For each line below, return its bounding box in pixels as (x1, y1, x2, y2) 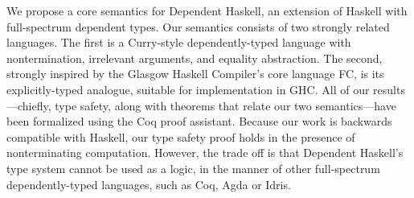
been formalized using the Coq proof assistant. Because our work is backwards (6, 113, 392, 130)
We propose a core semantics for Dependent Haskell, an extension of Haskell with (6, 2, 408, 19)
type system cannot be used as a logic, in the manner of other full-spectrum (6, 159, 380, 176)
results (373, 80, 405, 97)
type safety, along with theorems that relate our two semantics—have (55, 97, 396, 113)
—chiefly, (6, 97, 51, 113)
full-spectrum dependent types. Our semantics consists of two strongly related (6, 18, 390, 35)
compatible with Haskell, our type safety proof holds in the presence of (6, 128, 355, 145)
